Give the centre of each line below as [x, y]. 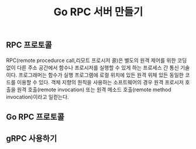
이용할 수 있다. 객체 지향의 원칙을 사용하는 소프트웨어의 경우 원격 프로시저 [100, 82]
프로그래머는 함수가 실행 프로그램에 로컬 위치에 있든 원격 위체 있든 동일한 [101, 75]
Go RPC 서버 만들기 [98, 12]
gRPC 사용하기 [32, 139]
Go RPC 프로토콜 [35, 117]
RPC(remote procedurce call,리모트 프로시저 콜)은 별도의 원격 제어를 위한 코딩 [97, 60]
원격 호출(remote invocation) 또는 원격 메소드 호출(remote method [94, 89]
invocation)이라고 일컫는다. [37, 96]
